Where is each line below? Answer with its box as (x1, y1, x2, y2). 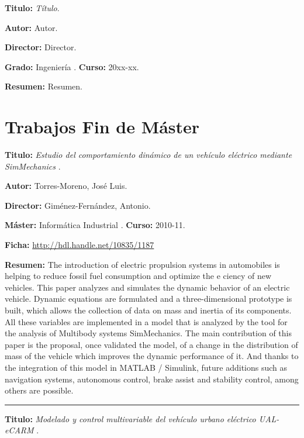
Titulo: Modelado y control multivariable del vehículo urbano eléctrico (5, 412, 256, 425)
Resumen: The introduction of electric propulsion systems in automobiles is (5, 258, 280, 270)
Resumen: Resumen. (5, 80, 83, 92)
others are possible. (5, 384, 74, 396)
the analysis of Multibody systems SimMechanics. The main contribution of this (5, 327, 292, 339)
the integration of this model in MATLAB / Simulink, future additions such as (5, 361, 288, 373)
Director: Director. (5, 41, 77, 53)
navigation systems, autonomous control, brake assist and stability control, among (5, 373, 299, 385)
